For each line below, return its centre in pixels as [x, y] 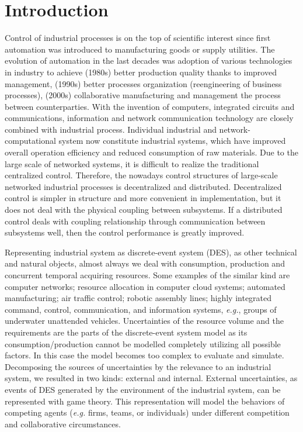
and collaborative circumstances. [63, 424]
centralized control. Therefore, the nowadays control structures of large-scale [141, 175]
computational [30, 141]
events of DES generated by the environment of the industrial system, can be [143, 389]
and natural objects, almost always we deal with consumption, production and [145, 263]
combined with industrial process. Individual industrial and [111, 129]
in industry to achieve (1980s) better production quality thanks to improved [141, 72]
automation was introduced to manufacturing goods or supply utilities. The [140, 49]
